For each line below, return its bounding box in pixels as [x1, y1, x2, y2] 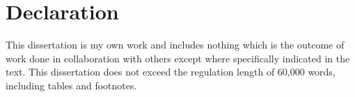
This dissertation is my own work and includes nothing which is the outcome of [6, 37, 345, 52]
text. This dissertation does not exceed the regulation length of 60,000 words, [6, 64, 336, 79]
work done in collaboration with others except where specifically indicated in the [6, 51, 350, 65]
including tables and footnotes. [6, 78, 137, 92]
